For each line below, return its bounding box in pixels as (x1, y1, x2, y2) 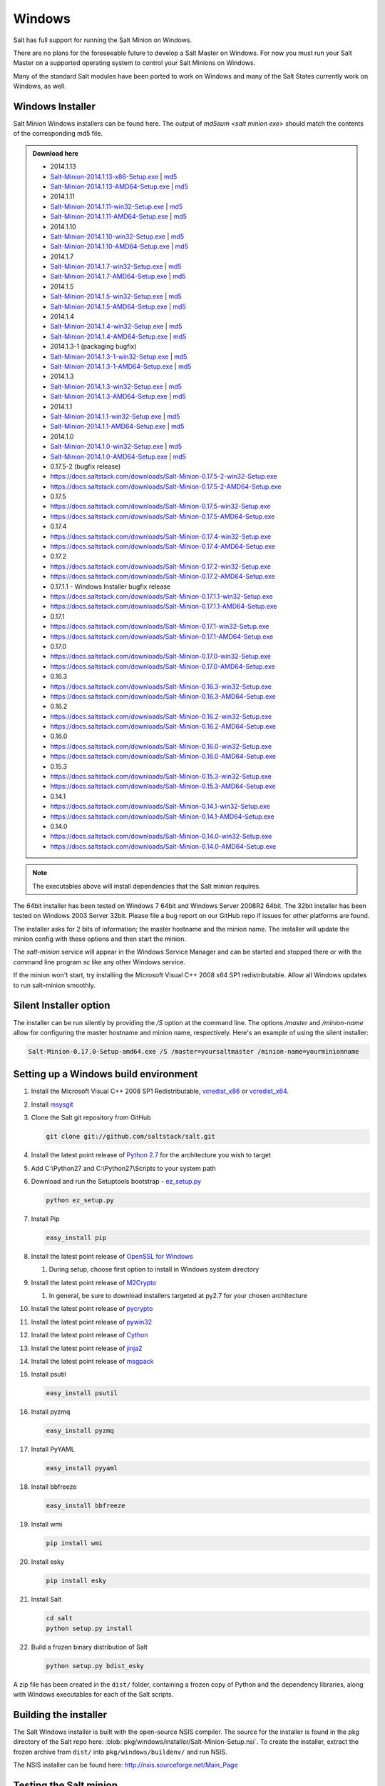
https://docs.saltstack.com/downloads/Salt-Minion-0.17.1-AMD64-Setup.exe (50, 632, 274, 641)
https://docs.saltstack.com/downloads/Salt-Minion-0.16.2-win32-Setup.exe (50, 712, 272, 721)
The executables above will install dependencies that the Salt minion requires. (32, 882, 261, 890)
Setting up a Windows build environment (13, 1068, 198, 1080)
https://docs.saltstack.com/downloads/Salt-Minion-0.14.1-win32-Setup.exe (50, 802, 270, 811)
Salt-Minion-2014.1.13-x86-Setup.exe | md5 (50, 172, 178, 181)
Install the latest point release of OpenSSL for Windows (31, 1252, 194, 1260)
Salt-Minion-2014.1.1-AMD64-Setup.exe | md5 (50, 422, 185, 431)
